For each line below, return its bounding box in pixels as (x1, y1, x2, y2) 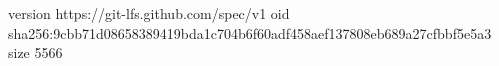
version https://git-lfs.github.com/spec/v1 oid (8, 3, 290, 23)
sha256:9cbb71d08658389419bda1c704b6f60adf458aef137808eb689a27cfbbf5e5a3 (8, 22, 492, 43)
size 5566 (8, 42, 63, 63)
